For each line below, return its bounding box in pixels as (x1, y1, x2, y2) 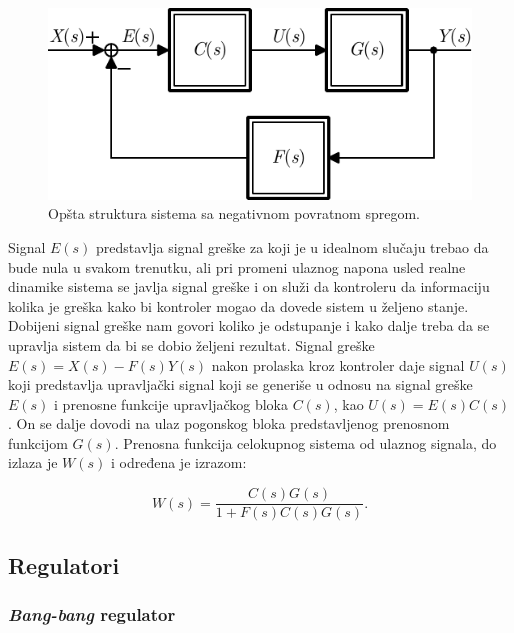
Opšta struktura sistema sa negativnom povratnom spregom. (48, 203, 421, 224)
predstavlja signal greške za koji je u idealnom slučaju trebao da (96, 236, 489, 257)
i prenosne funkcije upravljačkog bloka (54, 393, 288, 414)
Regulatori (8, 549, 120, 580)
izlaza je (8, 452, 58, 473)
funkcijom (8, 432, 68, 453)
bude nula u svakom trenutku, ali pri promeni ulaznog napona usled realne (8, 256, 466, 277)
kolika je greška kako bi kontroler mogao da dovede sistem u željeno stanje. (8, 295, 469, 316)
